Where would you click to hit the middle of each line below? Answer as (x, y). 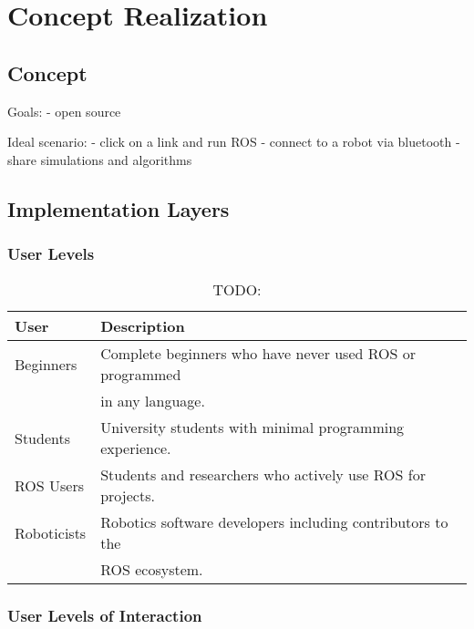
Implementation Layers (118, 208)
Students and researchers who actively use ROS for (263, 475)
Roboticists (51, 532)
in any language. (153, 401)
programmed (141, 375)
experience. (136, 449)
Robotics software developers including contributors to (274, 522)
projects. (128, 496)
